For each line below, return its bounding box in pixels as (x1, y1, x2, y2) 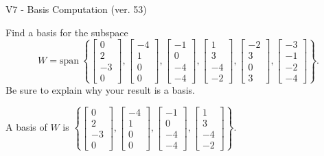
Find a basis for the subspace (5, 25, 128, 39)
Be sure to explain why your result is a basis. (5, 82, 196, 96)
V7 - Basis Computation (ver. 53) (5, 2, 147, 16)
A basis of (5, 120, 47, 134)
